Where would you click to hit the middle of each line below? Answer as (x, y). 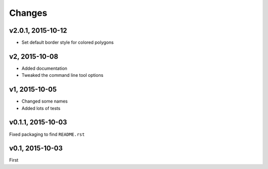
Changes (28, 13)
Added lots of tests (41, 108)
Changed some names (45, 101)
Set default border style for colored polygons (68, 43)
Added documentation (44, 68)
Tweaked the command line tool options (63, 75)
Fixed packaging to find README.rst (47, 134)
